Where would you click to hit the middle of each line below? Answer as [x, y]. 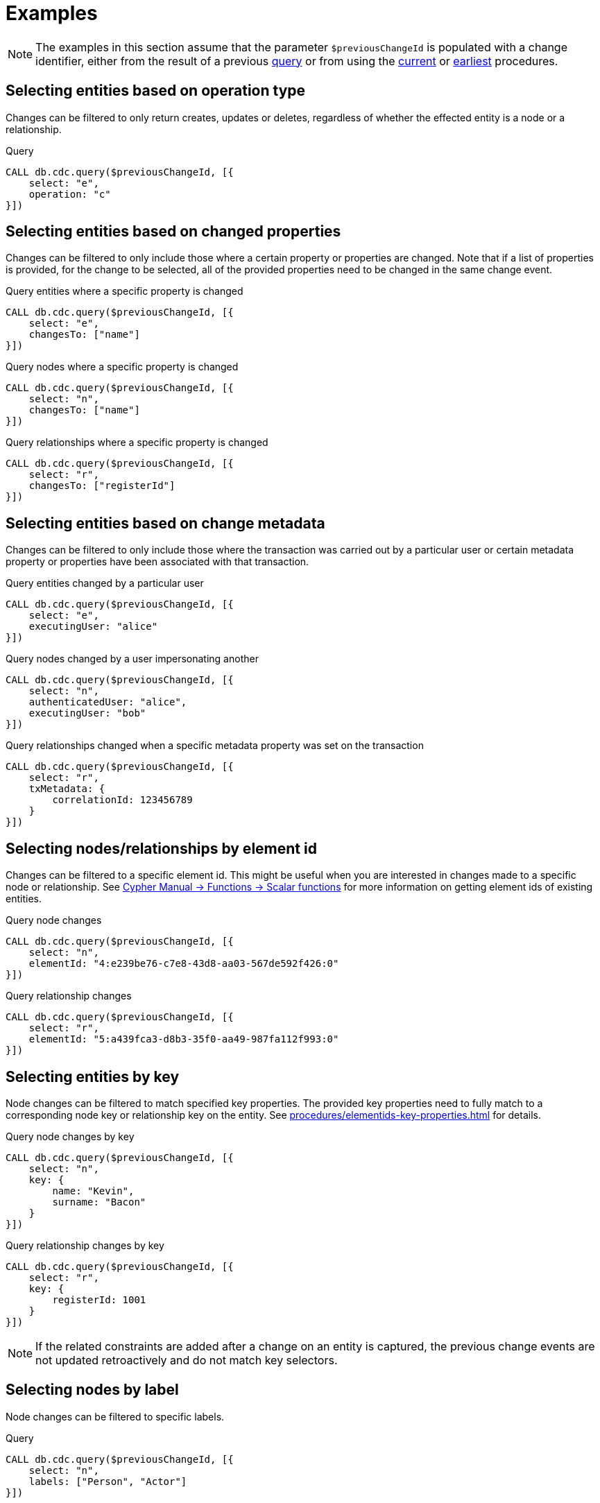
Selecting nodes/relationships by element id [161, 848]
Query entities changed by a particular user [105, 583]
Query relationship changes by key [85, 1245]
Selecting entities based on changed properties [173, 232]
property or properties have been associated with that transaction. [157, 562]
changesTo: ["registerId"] [102, 486]
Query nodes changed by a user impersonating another [132, 659]
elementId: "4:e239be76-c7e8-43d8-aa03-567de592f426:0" [184, 964]
